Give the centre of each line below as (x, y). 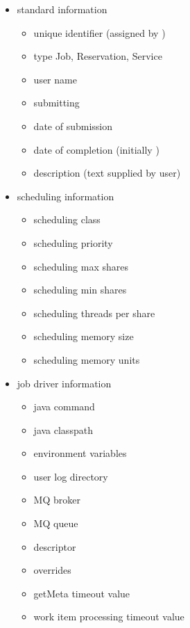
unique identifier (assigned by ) (100, 32)
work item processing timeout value (109, 617)
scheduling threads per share (94, 313)
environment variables (80, 453)
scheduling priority (73, 242)
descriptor (55, 546)
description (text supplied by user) (107, 173)
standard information (62, 9)
